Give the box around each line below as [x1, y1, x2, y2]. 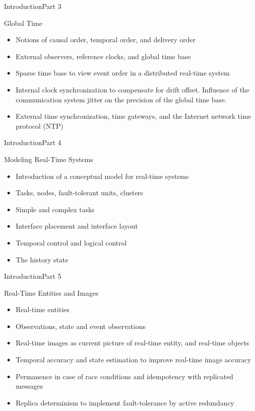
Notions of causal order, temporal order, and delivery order [15, 34, 195, 45]
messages [15, 381, 43, 391]
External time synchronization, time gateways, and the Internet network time [15, 111, 252, 121]
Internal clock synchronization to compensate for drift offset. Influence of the [15, 84, 250, 94]
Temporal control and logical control [15, 237, 127, 247]
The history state [15, 254, 68, 264]
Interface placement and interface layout [15, 221, 138, 231]
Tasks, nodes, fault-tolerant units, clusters [15, 187, 143, 198]
